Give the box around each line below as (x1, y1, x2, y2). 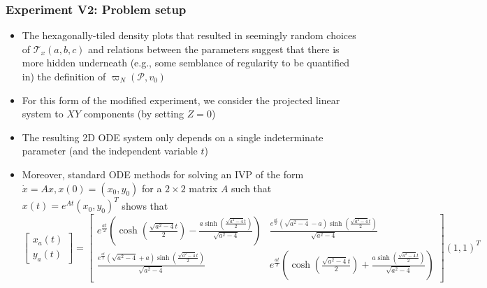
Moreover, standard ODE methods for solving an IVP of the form (22, 166, 304, 181)
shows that (122, 198, 168, 213)
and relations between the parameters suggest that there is (88, 41, 340, 56)
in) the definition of (22, 69, 106, 83)
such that (231, 180, 272, 195)
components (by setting (83, 106, 184, 121)
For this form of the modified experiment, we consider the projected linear (22, 92, 340, 107)
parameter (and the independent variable (22, 143, 198, 158)
